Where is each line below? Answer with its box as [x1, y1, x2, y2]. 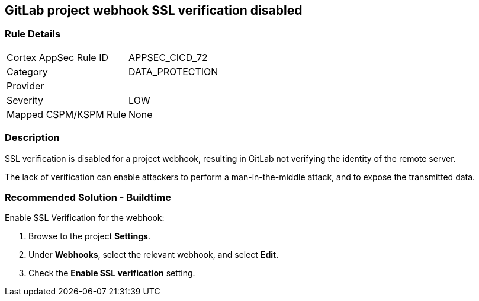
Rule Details [5, 28, 61, 40]
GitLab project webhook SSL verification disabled [5, 3, 303, 18]
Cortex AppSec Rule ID [7, 51, 109, 63]
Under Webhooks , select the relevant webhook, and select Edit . [28, 249, 279, 260]
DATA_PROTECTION [128, 65, 218, 78]
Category [7, 65, 48, 78]
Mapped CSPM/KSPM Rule [7, 108, 127, 120]
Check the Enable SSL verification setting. [28, 268, 195, 278]
